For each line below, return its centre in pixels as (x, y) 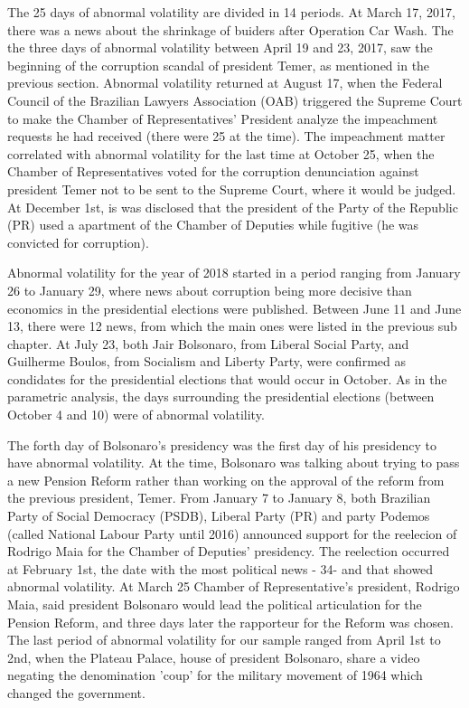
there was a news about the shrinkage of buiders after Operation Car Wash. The (230, 29)
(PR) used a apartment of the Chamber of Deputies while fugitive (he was (213, 225)
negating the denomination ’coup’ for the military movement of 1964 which (215, 675)
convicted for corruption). (78, 242)
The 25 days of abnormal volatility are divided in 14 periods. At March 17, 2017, (231, 12)
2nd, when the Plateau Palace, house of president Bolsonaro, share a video (214, 657)
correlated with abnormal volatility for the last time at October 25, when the (221, 153)
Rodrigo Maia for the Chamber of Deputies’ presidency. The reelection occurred (229, 551)
